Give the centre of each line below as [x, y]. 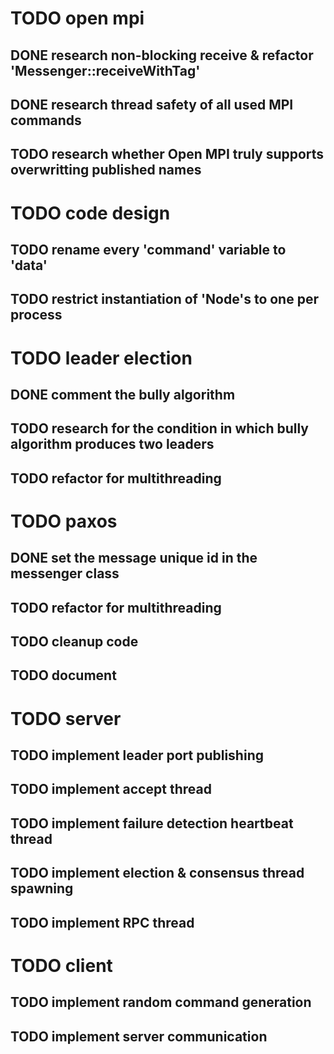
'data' [29, 265]
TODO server [66, 718]
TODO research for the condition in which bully [159, 428]
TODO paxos [64, 521]
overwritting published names [106, 170]
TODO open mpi [77, 18]
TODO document [63, 675]
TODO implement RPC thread [102, 922]
